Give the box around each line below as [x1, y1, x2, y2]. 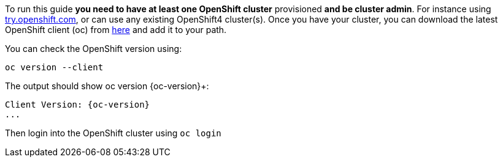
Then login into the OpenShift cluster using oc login [5, 128, 221, 138]
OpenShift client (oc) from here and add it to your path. [5, 24, 227, 35]
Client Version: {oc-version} [5, 100, 150, 109]
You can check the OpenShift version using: [5, 43, 182, 54]
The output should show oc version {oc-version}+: [5, 81, 209, 91]
